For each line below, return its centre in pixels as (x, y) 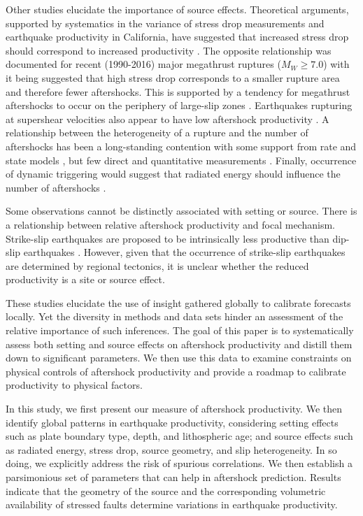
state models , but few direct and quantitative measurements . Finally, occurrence (181, 160)
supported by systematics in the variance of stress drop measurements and (165, 23)
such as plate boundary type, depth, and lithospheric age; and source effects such (179, 436)
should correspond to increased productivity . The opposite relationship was (169, 50)
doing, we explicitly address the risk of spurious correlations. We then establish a (179, 463)
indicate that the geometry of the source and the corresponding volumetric (166, 490)
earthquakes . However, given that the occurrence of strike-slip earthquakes (184, 252)
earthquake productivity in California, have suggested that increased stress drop (177, 37)
